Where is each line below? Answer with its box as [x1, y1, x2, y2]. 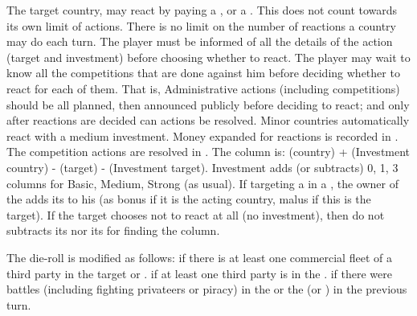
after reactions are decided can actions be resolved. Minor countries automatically [6, 112, 410, 129]
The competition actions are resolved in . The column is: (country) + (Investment [6, 143, 411, 160]
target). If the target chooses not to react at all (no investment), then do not [6, 206, 385, 223]
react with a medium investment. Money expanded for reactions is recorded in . [6, 127, 399, 144]
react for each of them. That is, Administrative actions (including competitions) [6, 80, 400, 96]
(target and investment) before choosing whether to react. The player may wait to [6, 48, 411, 65]
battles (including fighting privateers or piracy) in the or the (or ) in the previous [6, 281, 407, 298]
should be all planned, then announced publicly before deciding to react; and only [6, 96, 410, 113]
